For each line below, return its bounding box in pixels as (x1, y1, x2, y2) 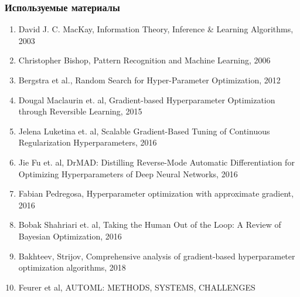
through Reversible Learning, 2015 (18, 105, 142, 117)
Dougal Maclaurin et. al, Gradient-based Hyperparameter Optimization (18, 93, 275, 106)
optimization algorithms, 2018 (18, 261, 126, 274)
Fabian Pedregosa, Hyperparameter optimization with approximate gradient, (18, 187, 294, 200)
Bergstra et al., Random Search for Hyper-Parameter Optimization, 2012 (18, 74, 281, 86)
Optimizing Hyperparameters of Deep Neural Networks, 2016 (18, 167, 238, 180)
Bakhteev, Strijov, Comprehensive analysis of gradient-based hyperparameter (18, 249, 295, 262)
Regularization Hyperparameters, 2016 (18, 136, 157, 148)
